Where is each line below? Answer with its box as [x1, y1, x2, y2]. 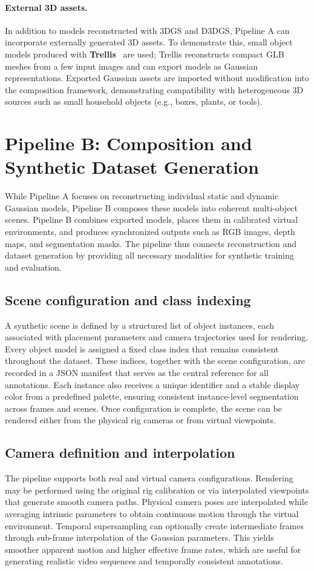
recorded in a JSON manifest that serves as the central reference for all [5, 366, 269, 378]
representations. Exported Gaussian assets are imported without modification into [5, 71, 309, 84]
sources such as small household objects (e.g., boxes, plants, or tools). [5, 95, 263, 108]
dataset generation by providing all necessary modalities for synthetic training [5, 249, 294, 262]
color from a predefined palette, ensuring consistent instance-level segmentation [5, 390, 299, 403]
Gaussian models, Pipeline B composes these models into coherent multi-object [5, 201, 298, 214]
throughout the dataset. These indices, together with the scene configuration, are [5, 354, 305, 367]
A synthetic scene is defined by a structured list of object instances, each [5, 319, 275, 331]
